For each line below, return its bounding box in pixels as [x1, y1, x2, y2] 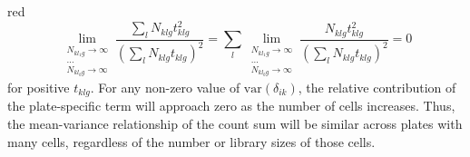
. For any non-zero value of [90, 78, 240, 97]
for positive [7, 78, 70, 97]
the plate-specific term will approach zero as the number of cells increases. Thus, [7, 96, 455, 115]
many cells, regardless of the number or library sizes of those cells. [7, 132, 376, 151]
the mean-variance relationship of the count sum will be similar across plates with [7, 114, 463, 133]
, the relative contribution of [298, 78, 456, 97]
